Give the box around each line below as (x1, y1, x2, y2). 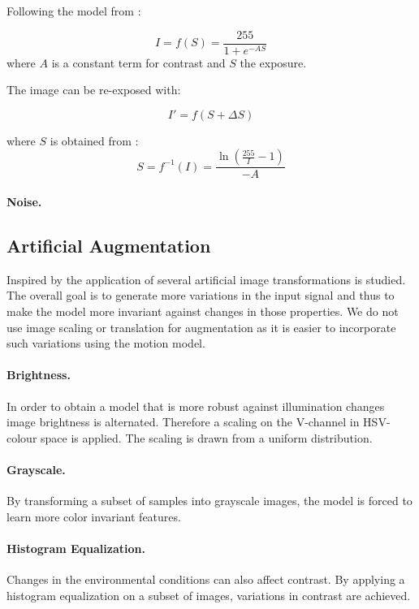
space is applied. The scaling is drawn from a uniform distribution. (41, 429, 373, 446)
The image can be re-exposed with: (6, 81, 181, 98)
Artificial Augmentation (6, 233, 211, 258)
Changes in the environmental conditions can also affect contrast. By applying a (6, 571, 405, 588)
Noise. (6, 193, 42, 210)
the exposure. (240, 54, 307, 71)
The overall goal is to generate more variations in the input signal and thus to (6, 287, 395, 304)
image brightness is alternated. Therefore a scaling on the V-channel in (6, 413, 360, 430)
